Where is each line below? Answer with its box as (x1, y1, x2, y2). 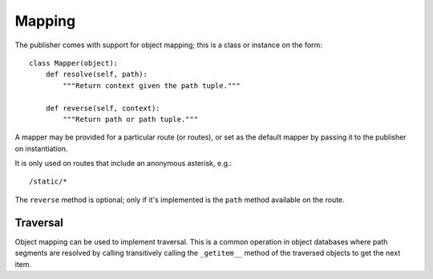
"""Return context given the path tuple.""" (63, 81, 241, 90)
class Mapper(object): (29, 59, 119, 67)
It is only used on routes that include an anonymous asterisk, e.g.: (14, 159, 233, 168)
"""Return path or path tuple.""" (63, 115, 199, 123)
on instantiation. (14, 144, 68, 153)
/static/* (29, 177, 67, 186)
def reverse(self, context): (45, 103, 160, 112)
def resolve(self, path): (45, 70, 148, 79)
